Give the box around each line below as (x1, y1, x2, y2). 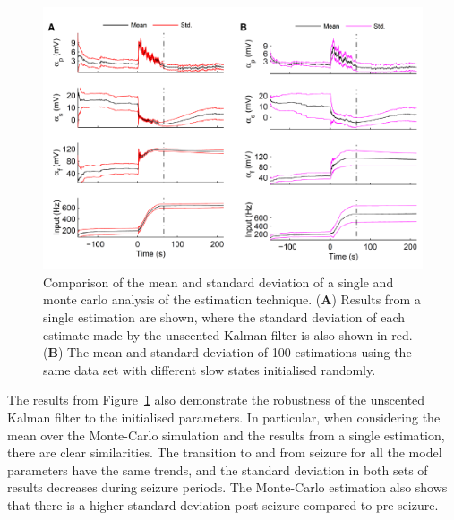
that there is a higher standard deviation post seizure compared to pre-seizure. (7, 495, 439, 514)
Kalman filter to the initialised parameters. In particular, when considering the (7, 407, 441, 426)
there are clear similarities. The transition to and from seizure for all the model (7, 443, 442, 462)
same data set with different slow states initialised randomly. (43, 360, 376, 379)
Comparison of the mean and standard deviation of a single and (43, 272, 394, 291)
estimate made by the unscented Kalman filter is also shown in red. (43, 325, 413, 344)
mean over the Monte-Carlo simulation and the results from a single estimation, (7, 425, 445, 444)
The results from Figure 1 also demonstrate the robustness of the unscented (7, 390, 425, 409)
